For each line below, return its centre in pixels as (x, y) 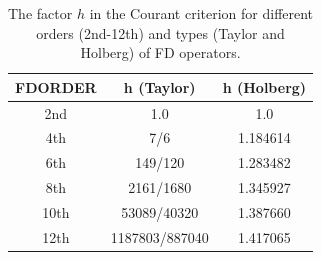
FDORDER (56, 86)
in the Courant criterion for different (201, 13)
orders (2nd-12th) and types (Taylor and (160, 32)
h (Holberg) (264, 86)
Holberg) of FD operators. (160, 52)
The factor (40, 13)
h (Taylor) (159, 86)
